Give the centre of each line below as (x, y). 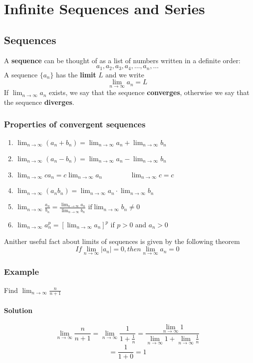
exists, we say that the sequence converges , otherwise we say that (149, 92)
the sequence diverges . (39, 102)
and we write (125, 74)
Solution (18, 310)
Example (22, 272)
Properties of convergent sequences (75, 124)
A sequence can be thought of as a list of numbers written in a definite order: (122, 60)
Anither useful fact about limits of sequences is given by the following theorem (122, 241)
